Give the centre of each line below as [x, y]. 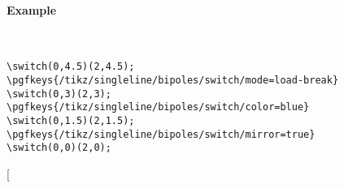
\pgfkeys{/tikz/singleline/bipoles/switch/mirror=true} [161, 134]
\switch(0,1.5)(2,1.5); [71, 121]
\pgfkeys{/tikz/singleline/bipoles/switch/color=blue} [158, 107]
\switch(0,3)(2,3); [59, 94]
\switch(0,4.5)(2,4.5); [71, 67]
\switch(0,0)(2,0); [59, 148]
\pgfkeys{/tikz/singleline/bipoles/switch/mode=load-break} [173, 81]
